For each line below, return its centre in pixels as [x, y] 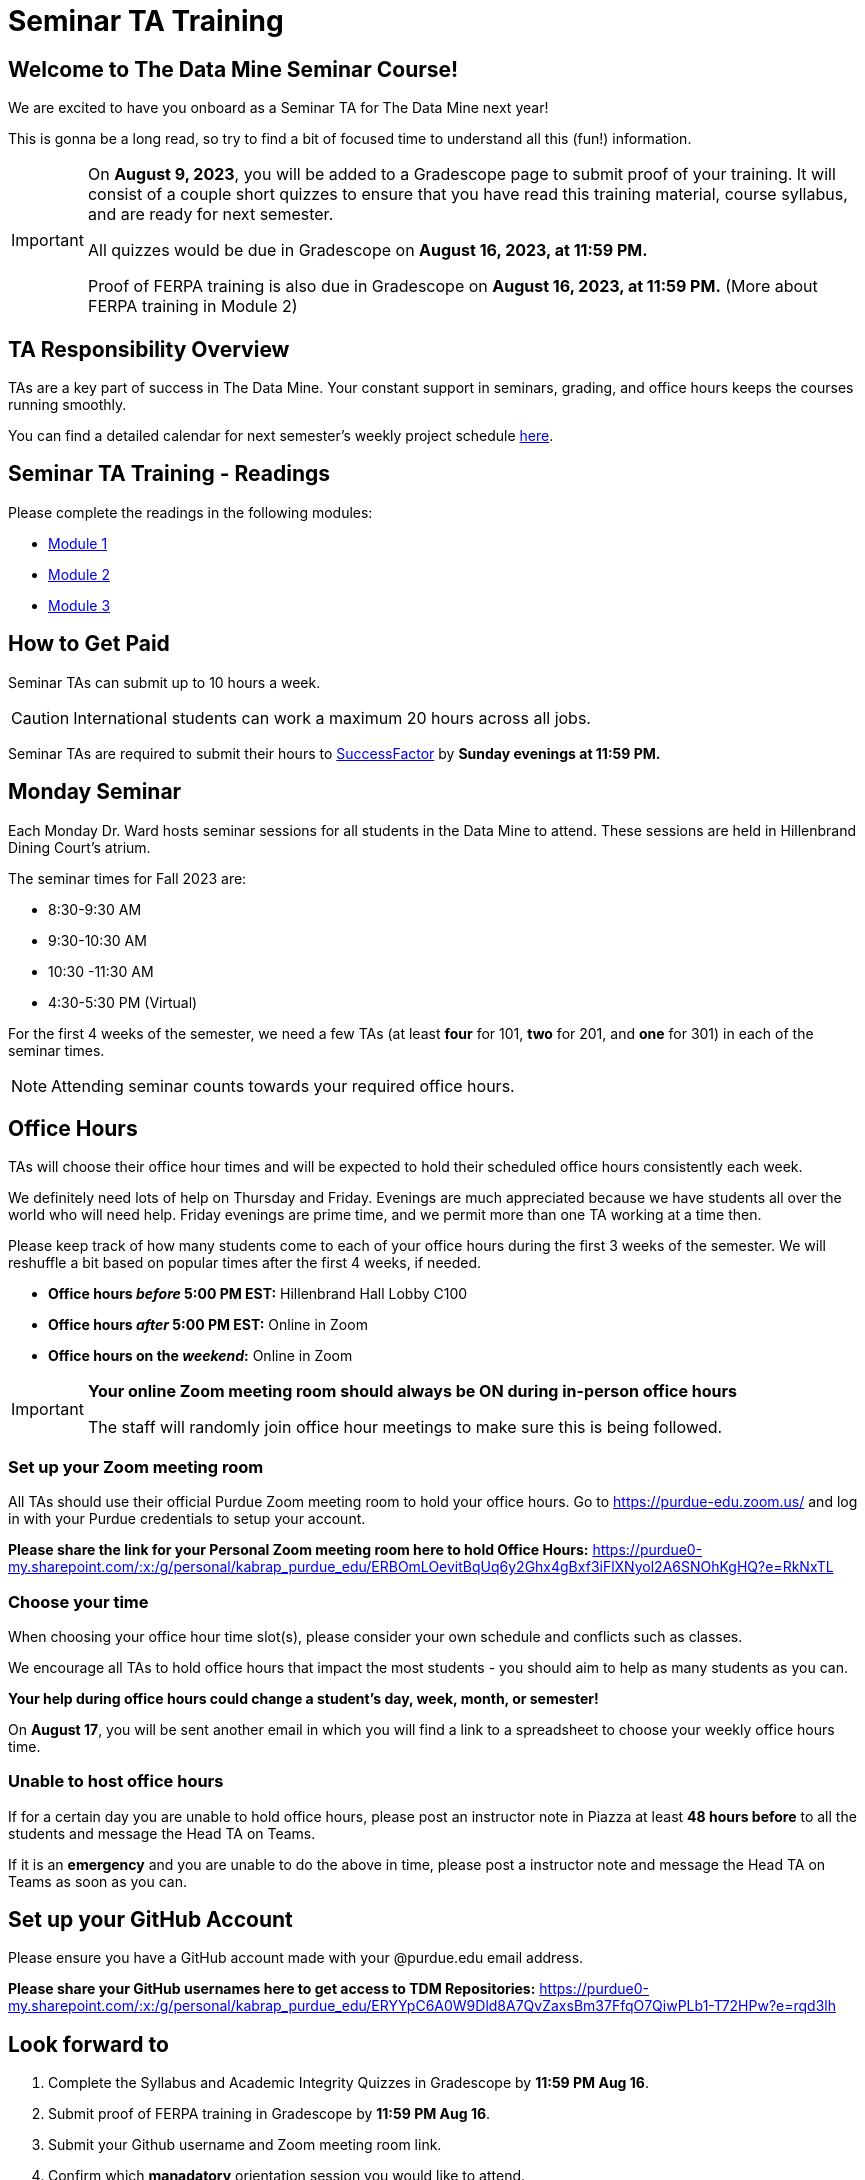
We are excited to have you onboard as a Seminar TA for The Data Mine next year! [278, 108]
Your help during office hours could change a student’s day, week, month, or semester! [303, 1698]
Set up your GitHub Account [150, 1920]
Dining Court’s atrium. [79, 847]
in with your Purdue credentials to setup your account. [187, 1519]
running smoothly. [67, 405]
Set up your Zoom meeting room [136, 1466]
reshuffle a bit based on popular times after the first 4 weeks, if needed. [245, 1263]
